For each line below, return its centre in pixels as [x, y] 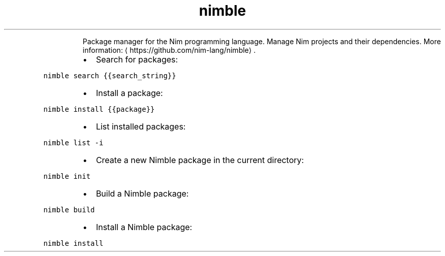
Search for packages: [137, 59]
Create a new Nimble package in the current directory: [200, 160]
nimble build [69, 210]
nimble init [67, 176]
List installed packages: [141, 126]
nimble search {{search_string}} [110, 75]
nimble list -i [73, 142]
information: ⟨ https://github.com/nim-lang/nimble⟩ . [169, 50]
